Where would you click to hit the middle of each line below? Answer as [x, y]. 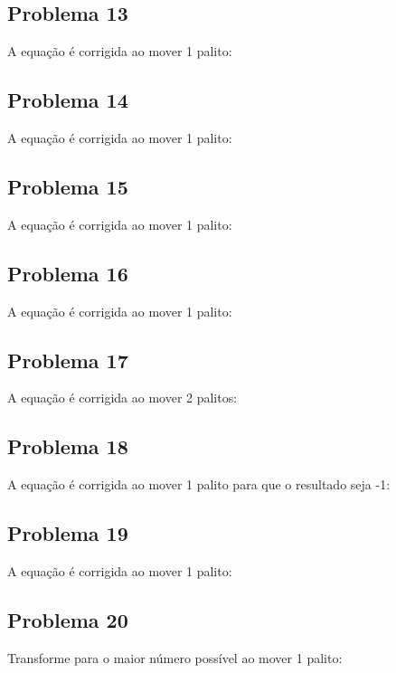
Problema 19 [68, 533]
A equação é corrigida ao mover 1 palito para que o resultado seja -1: [199, 484]
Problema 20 [68, 619]
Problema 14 [68, 100]
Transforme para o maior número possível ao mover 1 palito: [175, 657]
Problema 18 [68, 446]
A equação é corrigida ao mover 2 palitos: [123, 398]
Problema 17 [68, 360]
